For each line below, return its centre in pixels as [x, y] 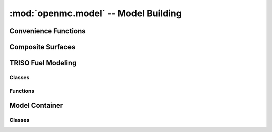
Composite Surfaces [42, 47]
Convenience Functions [47, 31]
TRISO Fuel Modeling [43, 63]
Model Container [36, 106]
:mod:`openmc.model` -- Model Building [96, 13]
